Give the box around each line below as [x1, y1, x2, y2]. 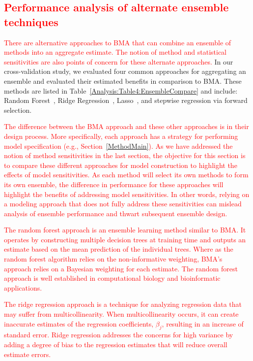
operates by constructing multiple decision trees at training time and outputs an [4, 234, 246, 244]
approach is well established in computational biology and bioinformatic [4, 273, 221, 283]
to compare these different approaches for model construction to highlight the [4, 160, 237, 170]
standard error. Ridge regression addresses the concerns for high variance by [4, 329, 233, 340]
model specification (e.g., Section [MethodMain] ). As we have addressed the [4, 140, 233, 151]
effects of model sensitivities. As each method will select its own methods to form [4, 169, 249, 180]
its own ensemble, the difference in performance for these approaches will [4, 179, 224, 189]
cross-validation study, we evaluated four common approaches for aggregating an [4, 66, 246, 76]
